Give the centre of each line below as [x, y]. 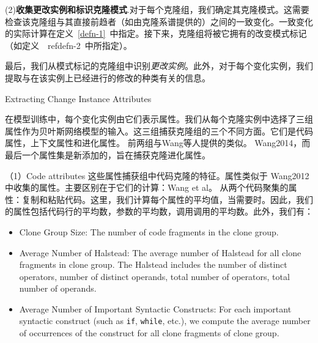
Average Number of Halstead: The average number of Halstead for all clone [160, 252]
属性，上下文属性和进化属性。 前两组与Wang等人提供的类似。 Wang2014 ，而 [158, 143]
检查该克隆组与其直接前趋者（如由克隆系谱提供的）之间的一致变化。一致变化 [159, 21]
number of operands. [58, 288]
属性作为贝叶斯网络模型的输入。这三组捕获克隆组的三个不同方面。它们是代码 [159, 131]
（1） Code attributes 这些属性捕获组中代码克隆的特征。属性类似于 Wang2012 [157, 175]
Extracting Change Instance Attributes [78, 98]
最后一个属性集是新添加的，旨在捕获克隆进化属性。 [108, 154]
